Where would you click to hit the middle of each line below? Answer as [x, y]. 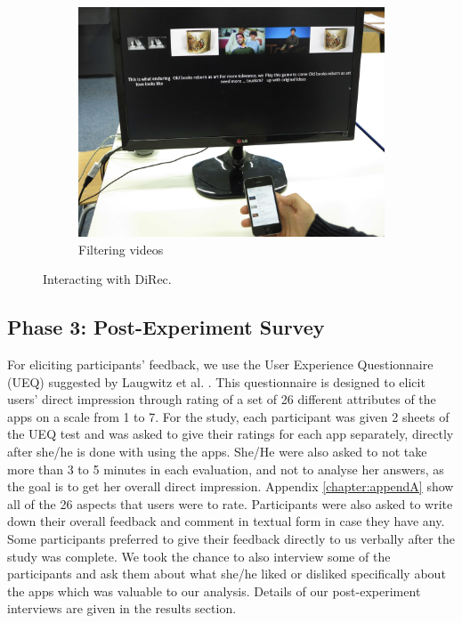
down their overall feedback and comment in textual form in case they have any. [226, 521]
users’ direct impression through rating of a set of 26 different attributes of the [222, 399]
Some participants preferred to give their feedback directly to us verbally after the [231, 538]
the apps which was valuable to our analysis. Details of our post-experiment [214, 591]
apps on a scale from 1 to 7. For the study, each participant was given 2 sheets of [228, 416]
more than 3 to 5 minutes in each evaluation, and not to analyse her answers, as [226, 469]
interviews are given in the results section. [122, 608]
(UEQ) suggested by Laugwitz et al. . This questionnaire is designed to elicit [216, 381]
